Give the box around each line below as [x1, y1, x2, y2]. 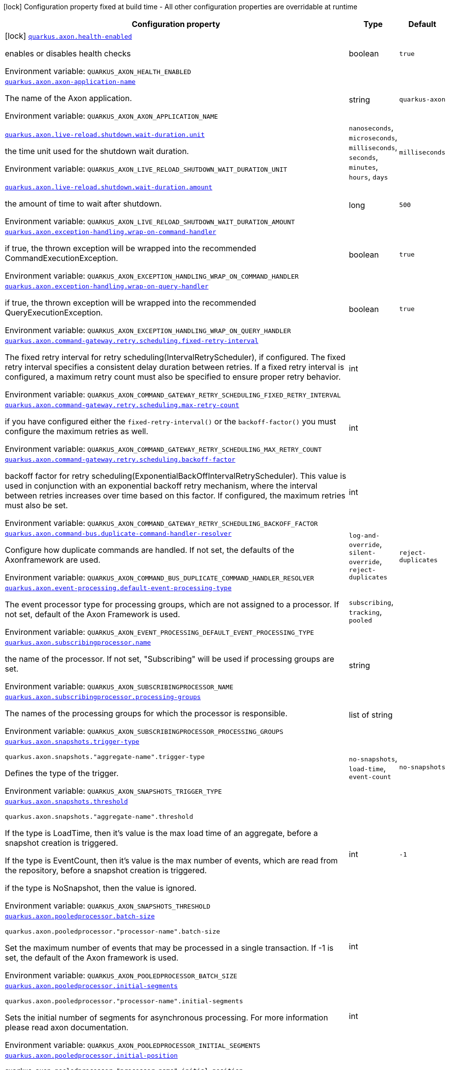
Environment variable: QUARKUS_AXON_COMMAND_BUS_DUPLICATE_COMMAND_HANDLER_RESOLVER [5, 573, 314, 582]
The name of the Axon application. [5, 93, 132, 103]
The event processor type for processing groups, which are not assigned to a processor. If [5, 600, 339, 609]
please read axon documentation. [5, 1022, 129, 1032]
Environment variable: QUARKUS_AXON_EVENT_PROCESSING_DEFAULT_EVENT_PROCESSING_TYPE [5, 627, 314, 637]
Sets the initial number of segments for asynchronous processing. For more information [5, 1013, 328, 1022]
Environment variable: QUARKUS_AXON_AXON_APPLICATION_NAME [5, 111, 218, 121]
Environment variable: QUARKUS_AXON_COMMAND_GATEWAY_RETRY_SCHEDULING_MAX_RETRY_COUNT [5, 444, 322, 454]
